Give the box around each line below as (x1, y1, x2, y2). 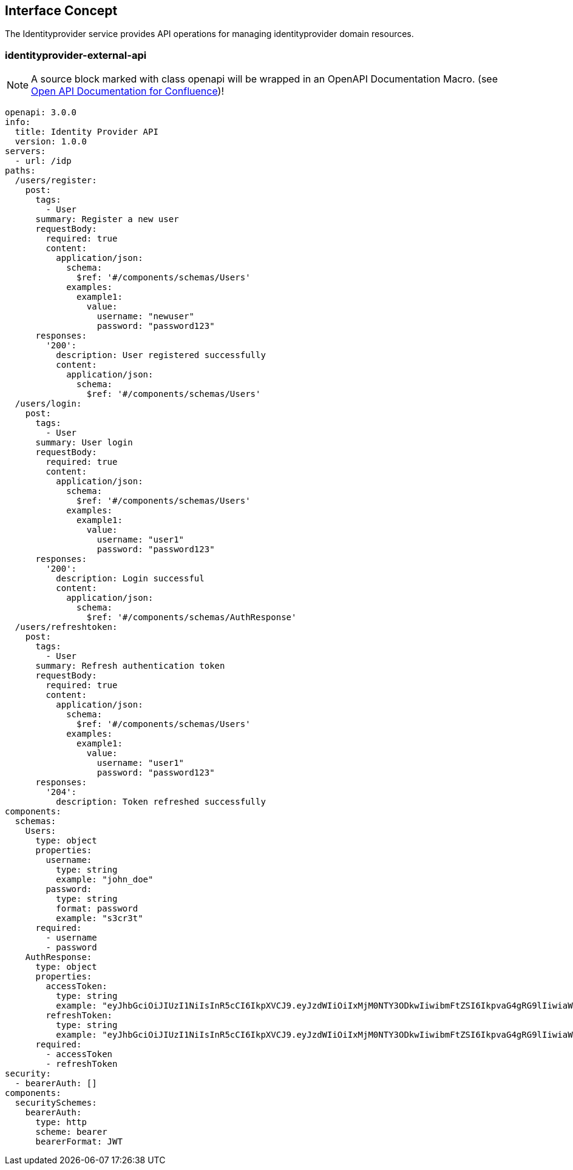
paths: (5, 166, 36, 176)
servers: (5, 146, 46, 157)
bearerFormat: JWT (35, 1137, 123, 1147)
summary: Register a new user (35, 214, 179, 225)
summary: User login (35, 438, 133, 448)
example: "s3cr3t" (56, 913, 143, 924)
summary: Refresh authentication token (35, 661, 225, 671)
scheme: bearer (35, 1127, 107, 1137)
